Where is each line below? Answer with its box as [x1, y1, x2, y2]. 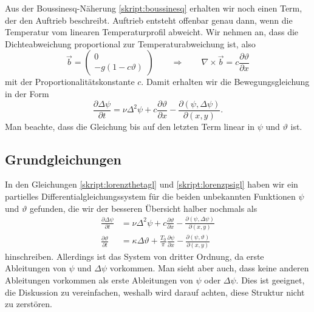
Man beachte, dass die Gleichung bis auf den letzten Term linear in [5, 120, 255, 132]
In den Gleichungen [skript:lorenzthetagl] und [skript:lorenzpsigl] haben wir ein [5, 178, 298, 191]
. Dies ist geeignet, [236, 273, 305, 286]
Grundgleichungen [5, 149, 121, 168]
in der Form [5, 87, 49, 100]
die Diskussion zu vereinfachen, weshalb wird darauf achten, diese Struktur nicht [5, 285, 305, 298]
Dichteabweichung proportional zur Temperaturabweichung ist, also [5, 37, 256, 50]
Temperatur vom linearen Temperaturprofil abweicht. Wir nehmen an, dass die [5, 25, 299, 38]
